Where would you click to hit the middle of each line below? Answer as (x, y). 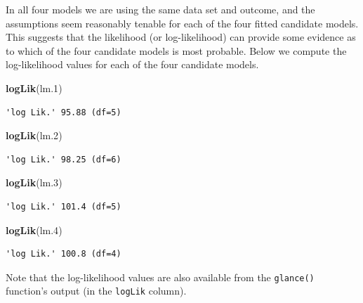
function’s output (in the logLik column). (96, 291)
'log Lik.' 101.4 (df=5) (64, 206)
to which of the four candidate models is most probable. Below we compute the (176, 50)
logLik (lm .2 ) (34, 135)
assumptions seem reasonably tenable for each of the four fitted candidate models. (182, 23)
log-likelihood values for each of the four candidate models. (132, 64)
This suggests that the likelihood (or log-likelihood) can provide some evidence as (181, 37)
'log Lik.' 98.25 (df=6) (64, 159)
